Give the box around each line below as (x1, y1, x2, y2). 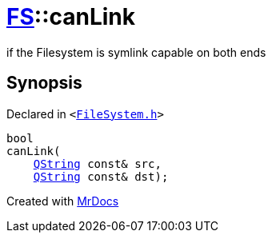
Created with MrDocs (6, 193, 119, 208)
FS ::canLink (6, 3, 136, 30)
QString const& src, (33, 157, 162, 170)
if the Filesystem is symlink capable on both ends (6, 45, 266, 59)
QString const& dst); (33, 169, 169, 183)
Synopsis (6, 73, 82, 94)
